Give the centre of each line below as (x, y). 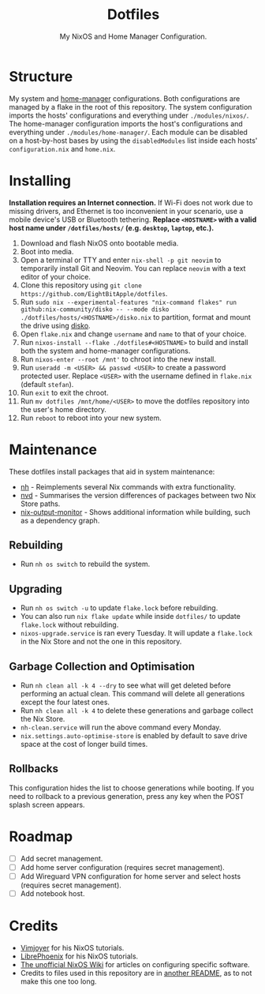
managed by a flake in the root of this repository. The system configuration (131, 107)
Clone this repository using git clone (81, 285)
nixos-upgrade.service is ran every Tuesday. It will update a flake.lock (136, 633)
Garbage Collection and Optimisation (102, 666)
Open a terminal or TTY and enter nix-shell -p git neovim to (121, 260)
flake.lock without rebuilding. (69, 625)
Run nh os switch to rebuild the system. (85, 564)
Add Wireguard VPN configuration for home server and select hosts (131, 876)
